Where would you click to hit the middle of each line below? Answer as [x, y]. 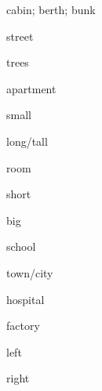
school [21, 246]
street [20, 36]
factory [23, 326]
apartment [31, 88]
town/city [30, 272]
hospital [25, 299]
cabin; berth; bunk [51, 9]
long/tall [27, 141]
